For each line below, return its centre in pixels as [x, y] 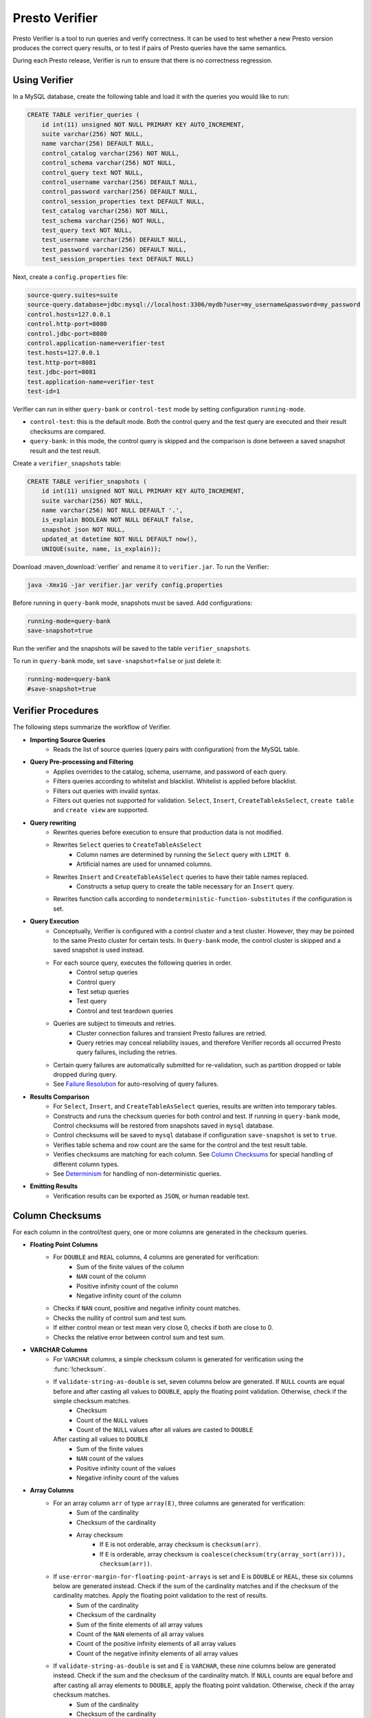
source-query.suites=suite [72, 295]
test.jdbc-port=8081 [61, 372]
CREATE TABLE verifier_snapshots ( [87, 481]
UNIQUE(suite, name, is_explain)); [101, 549]
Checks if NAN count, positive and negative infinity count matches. [147, 1308]
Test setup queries [103, 991]
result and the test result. [65, 451]
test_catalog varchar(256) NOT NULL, [105, 211]
